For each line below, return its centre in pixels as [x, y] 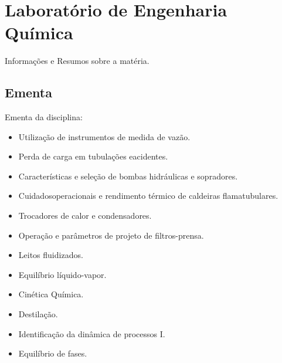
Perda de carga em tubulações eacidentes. [93, 156]
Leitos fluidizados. [51, 255]
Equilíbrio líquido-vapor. [62, 274]
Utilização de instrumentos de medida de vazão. [104, 136]
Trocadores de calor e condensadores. [85, 216]
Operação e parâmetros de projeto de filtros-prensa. [111, 235]
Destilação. [38, 314]
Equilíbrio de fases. [53, 353]
